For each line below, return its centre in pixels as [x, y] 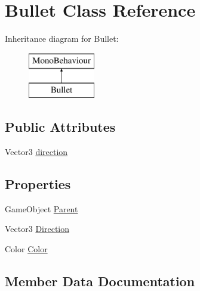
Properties [38, 184]
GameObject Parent [41, 208]
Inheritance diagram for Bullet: [62, 38]
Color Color [26, 249]
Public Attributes [60, 127]
